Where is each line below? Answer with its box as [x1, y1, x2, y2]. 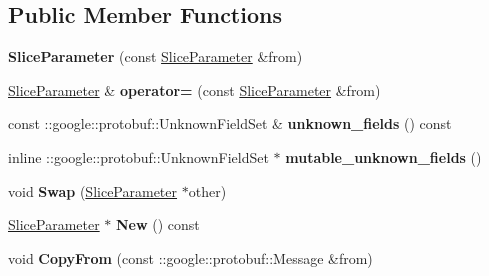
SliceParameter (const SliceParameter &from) [8, 46, 303, 67]
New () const [116, 214, 200, 235]
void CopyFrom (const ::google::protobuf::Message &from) [8, 247, 373, 268]
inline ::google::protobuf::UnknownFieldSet [8, 146, 269, 167]
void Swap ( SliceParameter [8, 180, 178, 201]
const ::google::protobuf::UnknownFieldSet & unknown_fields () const [8, 113, 452, 134]
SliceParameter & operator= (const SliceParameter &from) [8, 79, 381, 100]
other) [188, 180, 227, 201]
